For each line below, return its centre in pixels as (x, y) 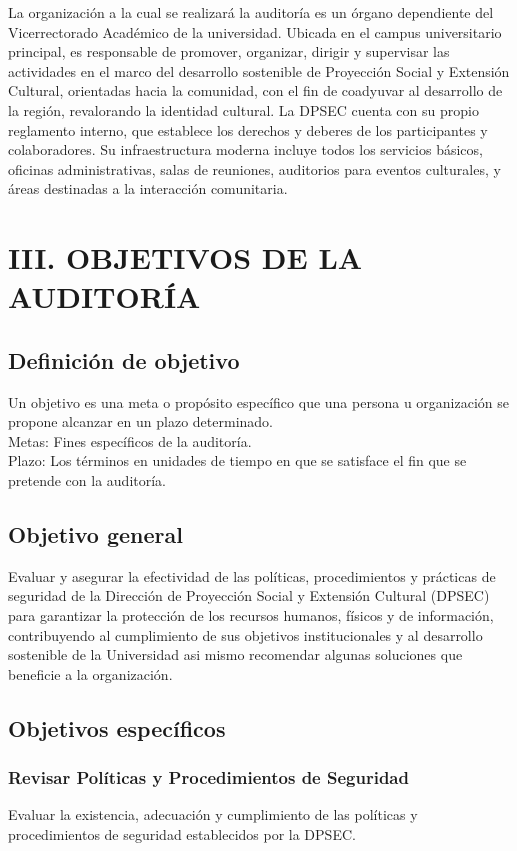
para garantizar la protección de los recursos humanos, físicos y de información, (251, 615)
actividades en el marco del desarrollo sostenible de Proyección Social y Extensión (259, 70)
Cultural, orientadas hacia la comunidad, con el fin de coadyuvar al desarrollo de (255, 90)
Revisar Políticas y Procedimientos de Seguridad (208, 777)
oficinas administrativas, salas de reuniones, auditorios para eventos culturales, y (254, 168)
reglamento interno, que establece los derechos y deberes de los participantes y (248, 129)
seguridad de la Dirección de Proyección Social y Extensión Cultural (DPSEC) (249, 595)
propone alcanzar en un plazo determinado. (140, 421)
